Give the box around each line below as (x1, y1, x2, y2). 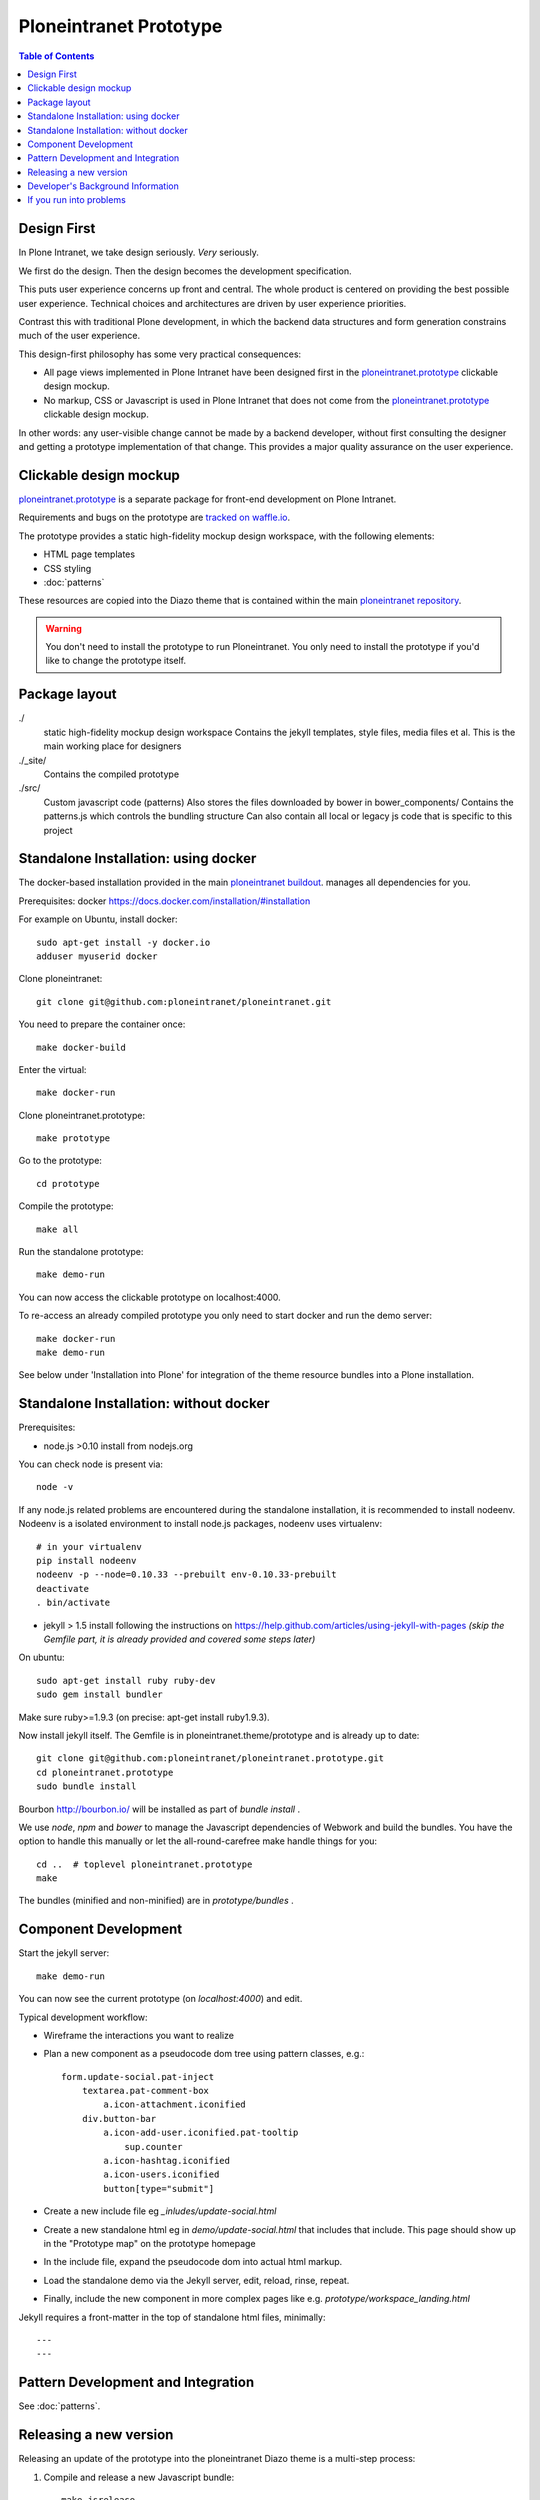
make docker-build (36, 1041, 127, 1053)
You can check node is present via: (18, 1458, 164, 1470)
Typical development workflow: (18, 2011, 149, 2023)
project (43, 824, 74, 836)
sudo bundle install (36, 1781, 137, 1792)
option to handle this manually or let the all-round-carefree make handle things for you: (18, 1835, 378, 1847)
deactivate (36, 1583, 90, 1594)
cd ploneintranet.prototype (36, 1766, 174, 1778)
